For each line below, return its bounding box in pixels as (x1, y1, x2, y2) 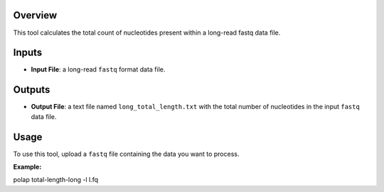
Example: (13, 163, 42, 171)
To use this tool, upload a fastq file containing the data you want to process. (13, 149, 240, 158)
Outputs (13, 84, 50, 96)
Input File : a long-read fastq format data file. (31, 65, 166, 74)
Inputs (13, 47, 43, 59)
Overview (13, 9, 58, 21)
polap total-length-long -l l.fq (13, 176, 99, 184)
